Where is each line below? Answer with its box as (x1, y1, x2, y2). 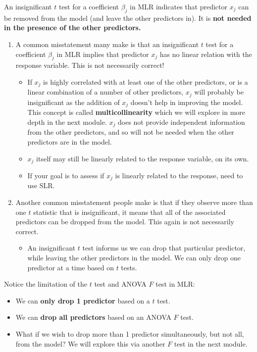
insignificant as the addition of (27, 97, 120, 107)
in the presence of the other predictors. (4, 22, 141, 33)
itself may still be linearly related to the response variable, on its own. (36, 153, 249, 163)
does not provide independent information (118, 116, 245, 127)
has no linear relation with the (159, 49, 252, 59)
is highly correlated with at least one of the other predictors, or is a (43, 76, 248, 87)
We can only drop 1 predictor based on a (15, 295, 150, 305)
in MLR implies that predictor (56, 49, 149, 59)
